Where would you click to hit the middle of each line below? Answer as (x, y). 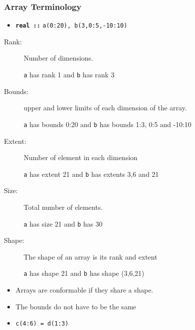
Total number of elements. (63, 207)
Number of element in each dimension (81, 157)
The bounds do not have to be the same (76, 306)
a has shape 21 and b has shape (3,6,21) (84, 273)
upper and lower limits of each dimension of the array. (105, 108)
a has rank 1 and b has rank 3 (69, 75)
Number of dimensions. (58, 58)
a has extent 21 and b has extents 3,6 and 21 (91, 174)
